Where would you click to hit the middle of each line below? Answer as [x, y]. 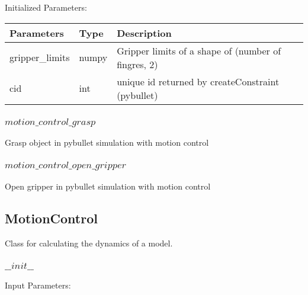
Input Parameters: [38, 285]
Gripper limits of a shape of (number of [199, 50]
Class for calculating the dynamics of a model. [89, 243]
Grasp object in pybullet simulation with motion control [107, 142]
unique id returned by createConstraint [198, 81]
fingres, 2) [137, 64]
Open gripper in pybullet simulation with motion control [108, 186]
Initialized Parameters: [46, 7]
